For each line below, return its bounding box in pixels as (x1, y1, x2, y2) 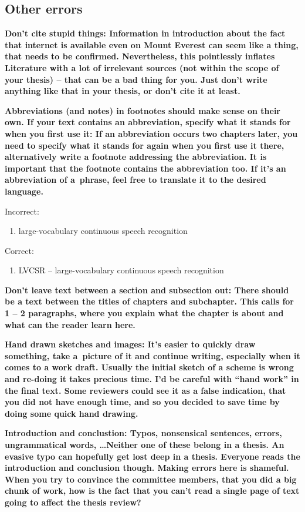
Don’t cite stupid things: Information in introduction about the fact (5, 27, 286, 39)
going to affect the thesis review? (5, 496, 141, 508)
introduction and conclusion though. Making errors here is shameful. (5, 461, 289, 474)
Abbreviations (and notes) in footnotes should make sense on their (5, 104, 281, 116)
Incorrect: (5, 205, 39, 217)
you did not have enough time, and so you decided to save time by (5, 396, 280, 408)
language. (5, 185, 43, 197)
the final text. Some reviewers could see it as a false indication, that (5, 384, 286, 396)
